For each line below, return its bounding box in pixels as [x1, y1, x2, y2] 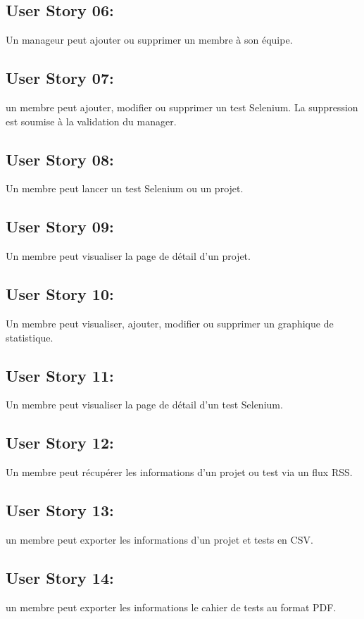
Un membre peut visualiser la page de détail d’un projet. [6, 249, 251, 263]
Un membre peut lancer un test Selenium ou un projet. [6, 181, 244, 196]
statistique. [6, 330, 54, 344]
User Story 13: [6, 499, 114, 521]
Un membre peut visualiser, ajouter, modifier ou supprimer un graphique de [6, 315, 334, 330]
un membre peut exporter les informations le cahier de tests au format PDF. [6, 599, 337, 614]
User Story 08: [6, 148, 114, 170]
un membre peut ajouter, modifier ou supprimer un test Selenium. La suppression [6, 100, 358, 114]
